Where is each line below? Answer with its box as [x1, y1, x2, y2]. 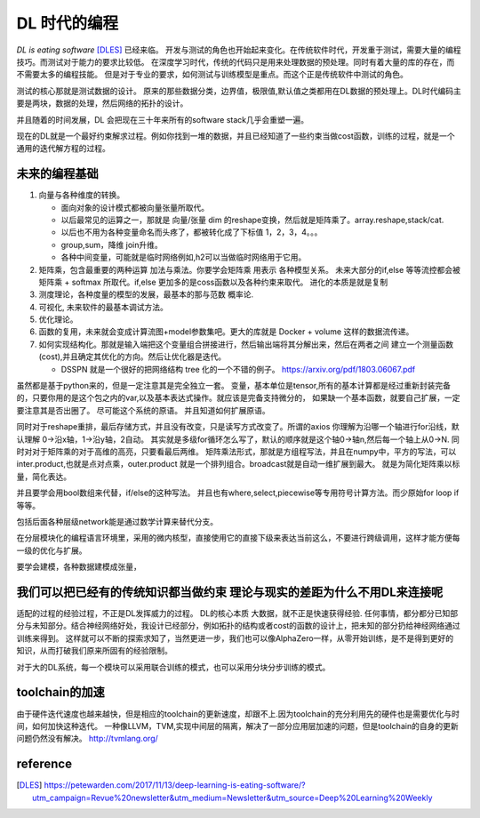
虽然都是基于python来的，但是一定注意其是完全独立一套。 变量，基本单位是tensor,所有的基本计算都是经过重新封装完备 [16, 381, 451, 391]
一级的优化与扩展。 [16, 545, 87, 556]
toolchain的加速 [16, 685, 106, 700]
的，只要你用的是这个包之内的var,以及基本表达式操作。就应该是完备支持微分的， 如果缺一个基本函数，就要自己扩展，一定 [16, 392, 461, 404]
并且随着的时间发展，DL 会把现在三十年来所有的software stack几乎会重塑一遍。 [16, 114, 309, 124]
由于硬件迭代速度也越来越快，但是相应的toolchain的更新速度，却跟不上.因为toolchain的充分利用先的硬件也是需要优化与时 [16, 708, 460, 719]
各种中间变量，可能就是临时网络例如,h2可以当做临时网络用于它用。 [60, 252, 307, 262]
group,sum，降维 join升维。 [60, 239, 164, 250]
